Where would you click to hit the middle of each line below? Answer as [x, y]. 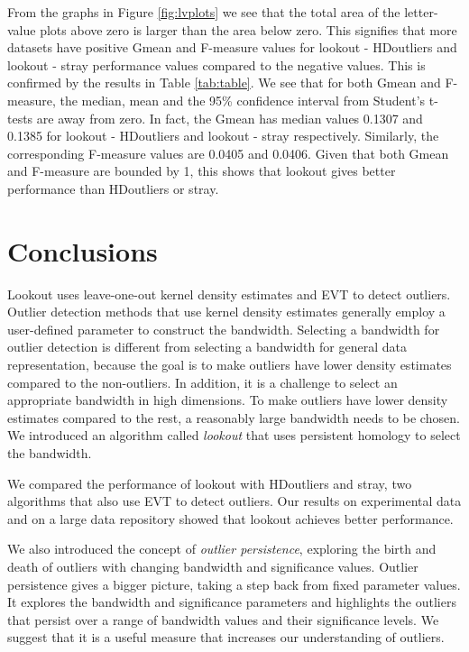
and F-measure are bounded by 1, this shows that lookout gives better [202, 171]
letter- [421, 12]
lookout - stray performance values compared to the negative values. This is [216, 64]
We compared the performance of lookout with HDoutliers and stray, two [210, 483]
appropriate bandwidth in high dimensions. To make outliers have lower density [228, 400]
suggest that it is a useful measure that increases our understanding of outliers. [226, 637]
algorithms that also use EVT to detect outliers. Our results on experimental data [234, 501]
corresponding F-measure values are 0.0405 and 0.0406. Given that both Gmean [228, 153]
